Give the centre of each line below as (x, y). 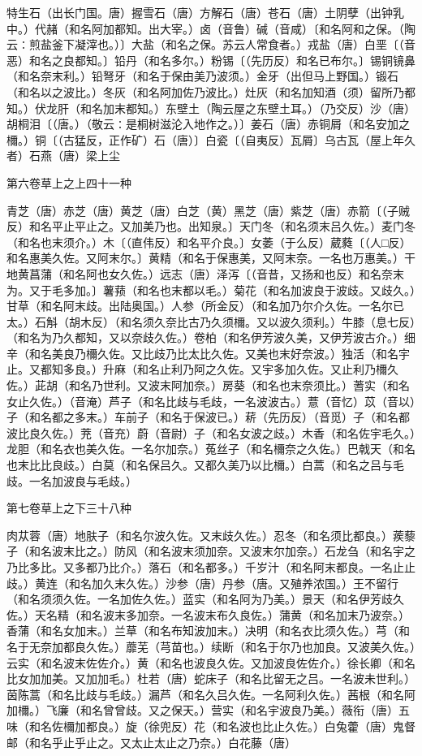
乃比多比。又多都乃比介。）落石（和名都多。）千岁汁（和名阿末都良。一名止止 (211, 567)
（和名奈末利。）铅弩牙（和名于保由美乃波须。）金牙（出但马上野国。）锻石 (202, 76)
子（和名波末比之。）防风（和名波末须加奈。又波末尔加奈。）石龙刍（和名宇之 (211, 551)
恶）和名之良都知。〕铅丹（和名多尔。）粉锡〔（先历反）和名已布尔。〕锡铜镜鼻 (211, 60)
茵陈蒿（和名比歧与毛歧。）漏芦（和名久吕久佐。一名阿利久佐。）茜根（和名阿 (211, 694)
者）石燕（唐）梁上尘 (63, 156)
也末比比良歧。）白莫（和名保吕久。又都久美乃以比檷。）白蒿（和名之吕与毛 (205, 465)
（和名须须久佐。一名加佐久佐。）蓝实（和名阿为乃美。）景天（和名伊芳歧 (200, 599)
